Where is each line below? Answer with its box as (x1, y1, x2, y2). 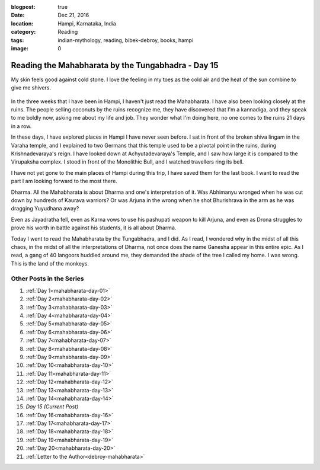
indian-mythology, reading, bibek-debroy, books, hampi (57, 36, 194, 44)
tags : (11, 36, 24, 44)
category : (11, 28, 36, 36)
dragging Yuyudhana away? (11, 205, 79, 212)
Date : (11, 12, 25, 19)
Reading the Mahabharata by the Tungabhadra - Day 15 (11, 60, 219, 71)
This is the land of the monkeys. (11, 260, 89, 267)
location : (11, 20, 34, 27)
